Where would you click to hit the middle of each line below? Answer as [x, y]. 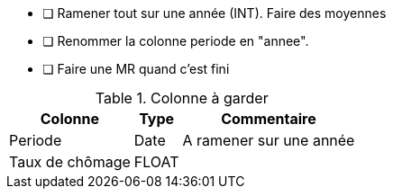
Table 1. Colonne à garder [182, 98]
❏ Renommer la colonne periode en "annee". [176, 41]
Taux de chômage [70, 162]
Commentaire [269, 119]
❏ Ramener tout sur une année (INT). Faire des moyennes [215, 13]
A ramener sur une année [269, 140]
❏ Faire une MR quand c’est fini [136, 69]
